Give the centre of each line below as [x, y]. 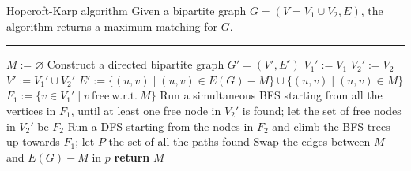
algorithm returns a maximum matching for [112, 26]
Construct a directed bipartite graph [136, 64]
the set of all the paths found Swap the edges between [239, 141]
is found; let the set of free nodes [322, 110]
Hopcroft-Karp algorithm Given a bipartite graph [126, 10]
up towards [33, 141]
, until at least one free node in [146, 110]
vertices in [31, 110]
